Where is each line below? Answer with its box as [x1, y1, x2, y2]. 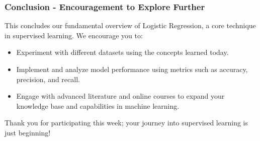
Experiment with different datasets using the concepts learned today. [16, 47, 229, 57]
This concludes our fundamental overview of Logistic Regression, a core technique [5, 20, 256, 31]
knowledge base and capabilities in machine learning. [16, 100, 180, 111]
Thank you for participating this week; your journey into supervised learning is [5, 117, 248, 128]
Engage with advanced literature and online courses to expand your [16, 91, 225, 101]
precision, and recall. [16, 74, 80, 84]
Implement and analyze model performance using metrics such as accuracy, [16, 64, 248, 74]
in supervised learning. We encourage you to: [5, 30, 143, 40]
